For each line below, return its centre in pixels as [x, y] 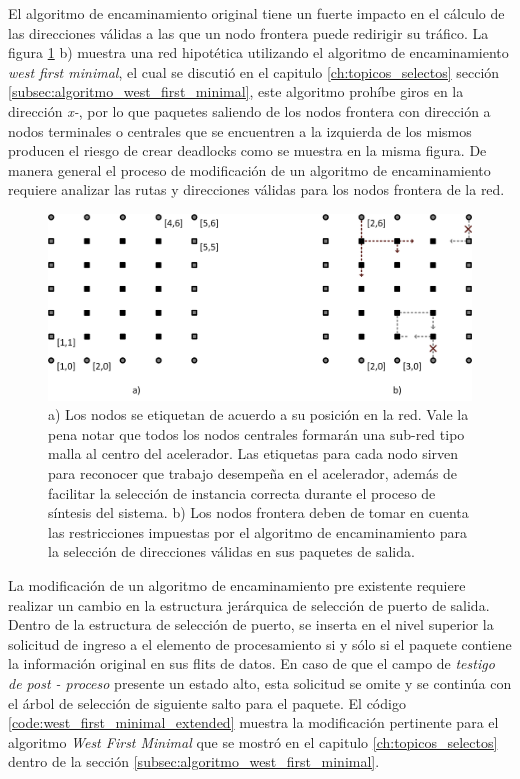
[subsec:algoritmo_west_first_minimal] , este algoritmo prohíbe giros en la [236, 91]
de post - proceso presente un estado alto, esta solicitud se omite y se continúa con [260, 682]
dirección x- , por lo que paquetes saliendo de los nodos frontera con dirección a [249, 110]
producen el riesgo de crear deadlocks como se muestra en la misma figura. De [247, 150]
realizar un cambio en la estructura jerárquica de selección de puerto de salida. [249, 604]
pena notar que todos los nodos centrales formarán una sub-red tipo [256, 433]
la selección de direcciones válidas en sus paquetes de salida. [231, 551]
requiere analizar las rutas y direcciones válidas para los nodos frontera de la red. [256, 189]
